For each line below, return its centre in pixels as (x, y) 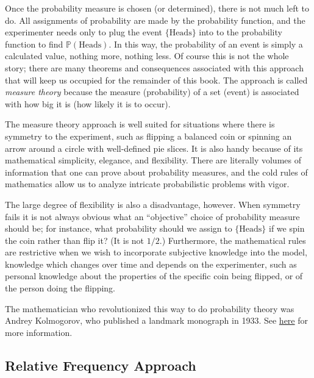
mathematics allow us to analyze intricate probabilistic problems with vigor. (147, 184)
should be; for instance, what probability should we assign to (119, 228)
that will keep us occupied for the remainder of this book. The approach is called (156, 80)
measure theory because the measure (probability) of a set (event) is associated (152, 92)
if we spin (287, 228)
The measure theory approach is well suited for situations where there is (140, 124)
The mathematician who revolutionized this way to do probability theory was (150, 308)
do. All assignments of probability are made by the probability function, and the (155, 20)
